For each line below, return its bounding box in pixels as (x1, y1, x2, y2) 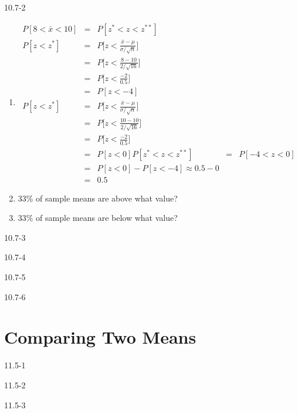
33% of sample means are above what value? (18, 192, 178, 204)
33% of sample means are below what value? (18, 211, 178, 224)
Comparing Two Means (4, 325, 197, 349)
